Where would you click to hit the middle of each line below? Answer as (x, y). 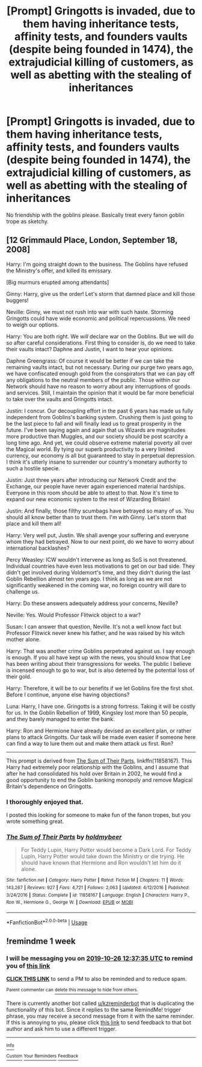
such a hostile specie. (33, 468)
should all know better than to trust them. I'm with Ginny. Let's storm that (96, 517)
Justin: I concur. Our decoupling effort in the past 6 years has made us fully (100, 411)
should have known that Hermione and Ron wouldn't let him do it (101, 863)
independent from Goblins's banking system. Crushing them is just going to (100, 417)
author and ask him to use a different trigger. (61, 1029)
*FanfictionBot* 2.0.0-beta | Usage (47, 921)
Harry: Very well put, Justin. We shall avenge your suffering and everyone (98, 535)
